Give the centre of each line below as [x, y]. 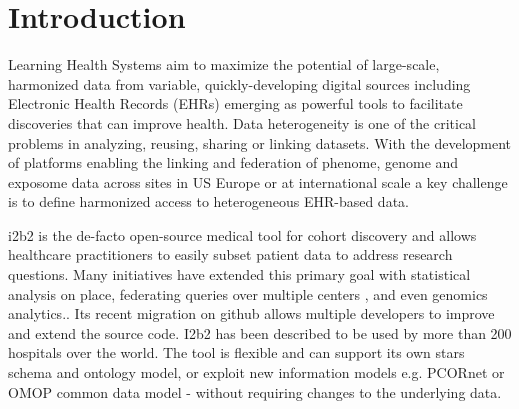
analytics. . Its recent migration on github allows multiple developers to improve [251, 313]
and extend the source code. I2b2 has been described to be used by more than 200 [260, 332]
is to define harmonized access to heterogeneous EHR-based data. [208, 201]
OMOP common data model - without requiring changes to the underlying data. [255, 391]
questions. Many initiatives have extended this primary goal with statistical [239, 274]
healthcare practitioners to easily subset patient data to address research [230, 254]
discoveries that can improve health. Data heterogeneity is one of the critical [242, 122]
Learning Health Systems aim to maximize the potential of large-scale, [224, 64]
